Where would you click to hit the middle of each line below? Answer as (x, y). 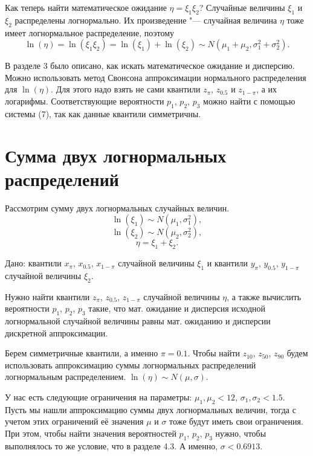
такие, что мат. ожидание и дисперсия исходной (177, 308)
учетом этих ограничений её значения (74, 421)
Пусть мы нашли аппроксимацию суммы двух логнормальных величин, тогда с (150, 409)
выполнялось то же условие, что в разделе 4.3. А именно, (111, 445)
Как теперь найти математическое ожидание (86, 7)
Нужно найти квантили (47, 296)
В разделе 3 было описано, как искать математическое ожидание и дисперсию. (150, 66)
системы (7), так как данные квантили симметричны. (103, 113)
